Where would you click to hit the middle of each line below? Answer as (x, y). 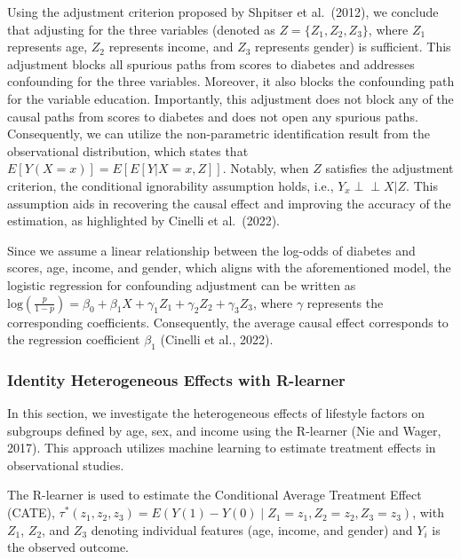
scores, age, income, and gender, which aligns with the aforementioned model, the (229, 268)
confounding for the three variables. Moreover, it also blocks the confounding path (231, 81)
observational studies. (66, 465)
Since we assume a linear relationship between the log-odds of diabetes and (211, 250)
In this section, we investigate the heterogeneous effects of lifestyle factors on (216, 413)
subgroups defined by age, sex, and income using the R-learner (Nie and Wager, (224, 430)
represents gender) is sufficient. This (353, 47)
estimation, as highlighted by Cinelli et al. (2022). (144, 220)
